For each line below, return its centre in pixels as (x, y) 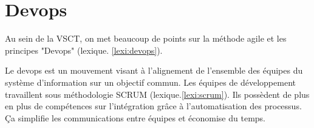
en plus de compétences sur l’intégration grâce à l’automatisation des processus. (153, 106)
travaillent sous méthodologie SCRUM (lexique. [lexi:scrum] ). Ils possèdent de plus (157, 94)
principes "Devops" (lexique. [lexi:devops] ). (84, 50)
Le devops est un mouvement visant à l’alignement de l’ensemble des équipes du (154, 70)
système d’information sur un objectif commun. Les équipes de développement (150, 82)
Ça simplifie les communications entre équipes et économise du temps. (135, 117)
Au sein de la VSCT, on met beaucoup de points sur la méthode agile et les (146, 38)
